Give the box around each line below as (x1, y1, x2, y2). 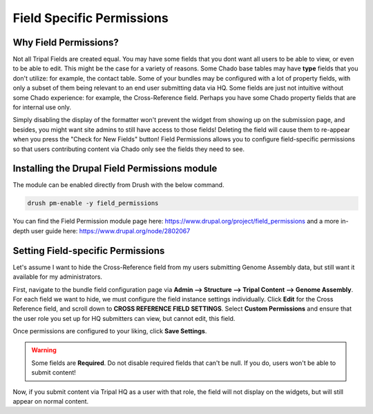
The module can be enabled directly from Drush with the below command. (12, 181, 224, 189)
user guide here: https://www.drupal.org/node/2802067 (31, 226, 191, 235)
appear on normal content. (12, 397, 89, 406)
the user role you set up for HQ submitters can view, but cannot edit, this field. (12, 314, 236, 322)
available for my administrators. (12, 273, 103, 281)
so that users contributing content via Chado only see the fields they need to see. (12, 145, 245, 153)
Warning (31, 346, 57, 355)
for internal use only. (12, 103, 72, 112)
